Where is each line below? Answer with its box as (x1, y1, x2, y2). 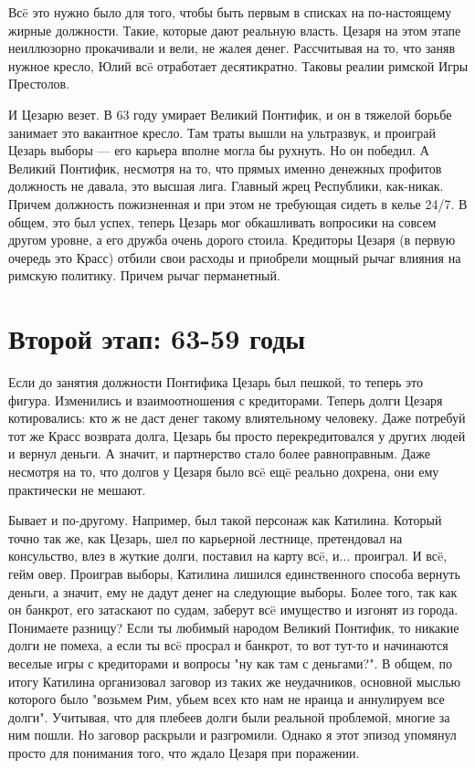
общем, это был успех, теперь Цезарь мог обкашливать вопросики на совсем (8, 212, 437, 231)
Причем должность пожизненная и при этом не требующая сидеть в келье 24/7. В (8, 194, 468, 213)
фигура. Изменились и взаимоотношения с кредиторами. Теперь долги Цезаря (8, 390, 443, 409)
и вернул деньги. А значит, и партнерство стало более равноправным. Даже (8, 444, 430, 463)
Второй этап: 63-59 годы (8, 320, 306, 357)
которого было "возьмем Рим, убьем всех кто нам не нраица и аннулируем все (8, 689, 445, 709)
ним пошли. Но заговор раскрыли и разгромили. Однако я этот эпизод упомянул (8, 725, 457, 744)
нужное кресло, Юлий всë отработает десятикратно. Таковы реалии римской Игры (8, 56, 469, 75)
